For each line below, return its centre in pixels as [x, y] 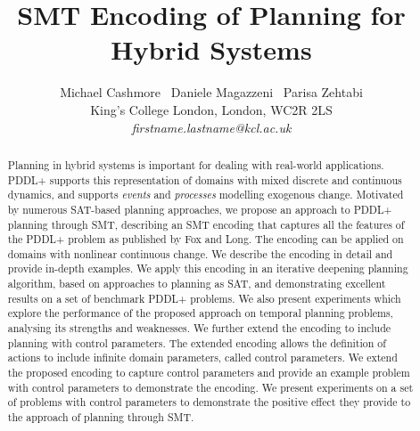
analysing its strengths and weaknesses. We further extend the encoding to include [199, 328]
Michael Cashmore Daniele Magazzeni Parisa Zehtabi [211, 92]
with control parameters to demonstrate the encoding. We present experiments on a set [210, 387]
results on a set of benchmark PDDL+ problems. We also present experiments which [204, 298]
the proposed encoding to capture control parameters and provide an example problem [209, 373]
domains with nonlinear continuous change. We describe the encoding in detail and [200, 253]
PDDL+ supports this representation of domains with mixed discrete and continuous [205, 179]
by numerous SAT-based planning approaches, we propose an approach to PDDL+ [200, 209]
